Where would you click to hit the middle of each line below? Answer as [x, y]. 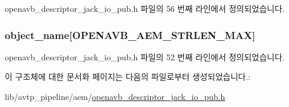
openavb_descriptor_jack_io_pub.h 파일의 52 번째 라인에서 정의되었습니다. [145, 56]
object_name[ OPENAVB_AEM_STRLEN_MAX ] [130, 35]
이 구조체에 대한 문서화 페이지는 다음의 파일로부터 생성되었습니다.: [128, 77]
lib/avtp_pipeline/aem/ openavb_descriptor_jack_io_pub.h [115, 96]
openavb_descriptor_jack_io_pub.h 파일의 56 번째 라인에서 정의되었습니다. [145, 8]
